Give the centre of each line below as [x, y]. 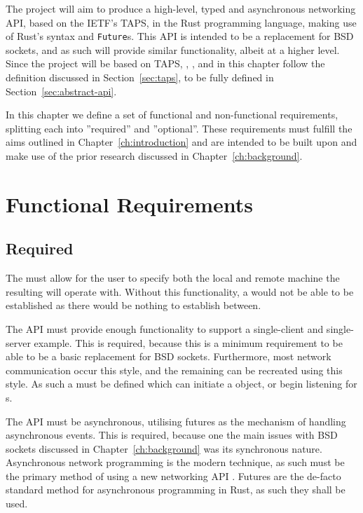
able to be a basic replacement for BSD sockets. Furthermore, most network [169, 356]
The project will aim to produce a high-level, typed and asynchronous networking [181, 8]
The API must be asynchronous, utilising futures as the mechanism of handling [176, 421]
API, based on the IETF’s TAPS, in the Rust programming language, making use [181, 22]
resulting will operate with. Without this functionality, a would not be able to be [180, 291]
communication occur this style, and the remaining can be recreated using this [174, 370]
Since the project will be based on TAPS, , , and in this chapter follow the [165, 63]
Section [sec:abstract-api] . [61, 91]
